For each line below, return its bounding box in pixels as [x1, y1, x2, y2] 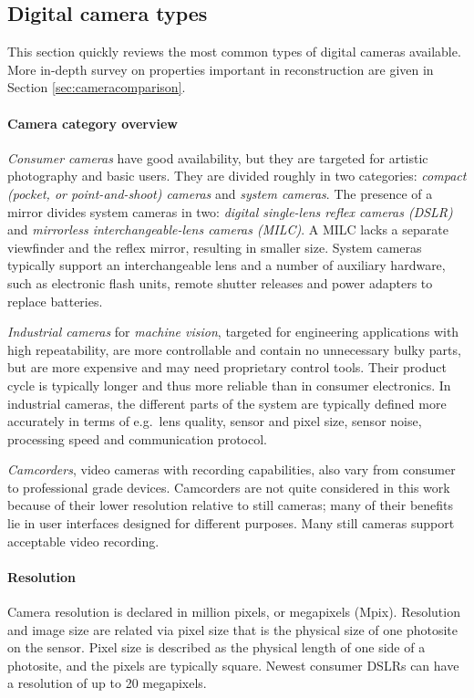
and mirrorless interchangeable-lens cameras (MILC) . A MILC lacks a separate [7, 220, 448, 239]
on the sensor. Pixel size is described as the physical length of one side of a [7, 638, 426, 657]
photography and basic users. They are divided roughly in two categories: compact [7, 166, 467, 185]
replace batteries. [7, 291, 103, 310]
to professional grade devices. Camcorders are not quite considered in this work [7, 477, 450, 496]
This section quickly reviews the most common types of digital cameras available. [7, 42, 461, 61]
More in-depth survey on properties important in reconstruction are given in [7, 59, 434, 78]
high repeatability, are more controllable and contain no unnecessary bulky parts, [7, 339, 461, 359]
